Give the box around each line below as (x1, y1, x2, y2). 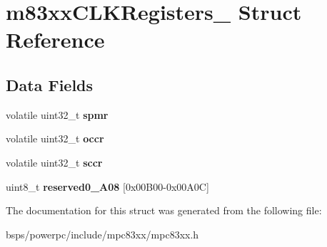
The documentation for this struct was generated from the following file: (6, 203, 322, 218)
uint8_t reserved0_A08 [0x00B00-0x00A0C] (6, 179, 209, 194)
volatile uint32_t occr (6, 131, 104, 146)
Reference (6, 25, 105, 54)
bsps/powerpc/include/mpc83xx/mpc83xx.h (6, 226, 199, 241)
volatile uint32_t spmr (6, 107, 109, 122)
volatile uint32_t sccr (6, 154, 103, 169)
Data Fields (6, 73, 94, 95)
